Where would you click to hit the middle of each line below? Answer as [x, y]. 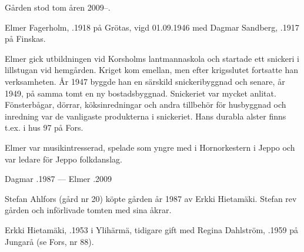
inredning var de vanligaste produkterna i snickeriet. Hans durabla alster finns [146, 116]
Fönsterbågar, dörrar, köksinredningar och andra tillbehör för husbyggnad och [146, 105]
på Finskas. [25, 39]
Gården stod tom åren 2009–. [58, 7]
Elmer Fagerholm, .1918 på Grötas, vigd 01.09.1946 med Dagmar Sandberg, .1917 [152, 27]
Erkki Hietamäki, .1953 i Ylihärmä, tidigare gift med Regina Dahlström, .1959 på [152, 229]
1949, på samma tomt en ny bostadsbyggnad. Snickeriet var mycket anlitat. [141, 93]
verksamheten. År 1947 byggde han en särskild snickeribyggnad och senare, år [145, 81]
